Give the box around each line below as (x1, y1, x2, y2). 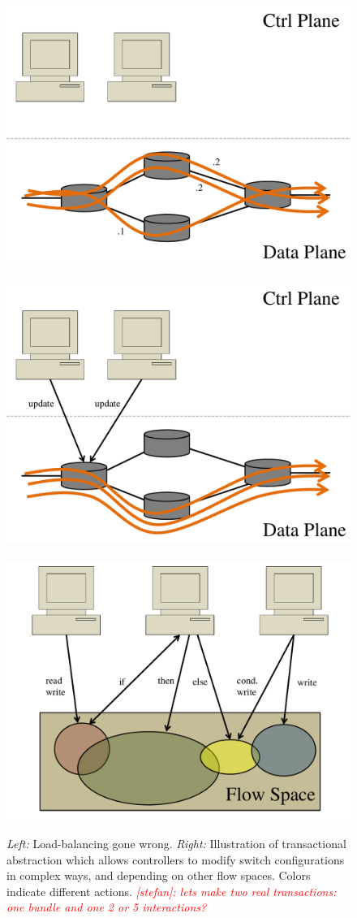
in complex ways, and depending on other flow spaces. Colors (6, 867, 311, 884)
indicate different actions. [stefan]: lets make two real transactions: (6, 882, 337, 899)
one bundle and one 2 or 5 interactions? (6, 899, 207, 916)
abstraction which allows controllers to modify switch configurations (6, 851, 345, 868)
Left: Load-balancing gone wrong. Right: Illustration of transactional (6, 834, 346, 851)
